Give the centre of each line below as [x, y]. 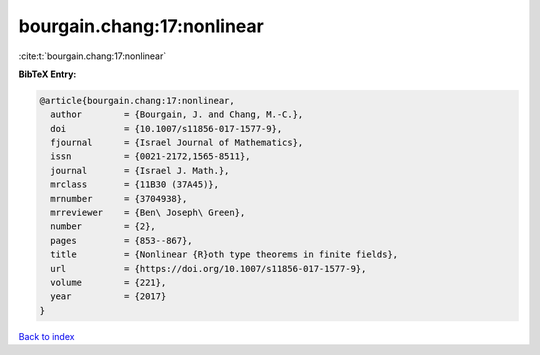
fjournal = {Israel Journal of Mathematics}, [177, 143]
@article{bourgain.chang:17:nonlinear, [137, 100]
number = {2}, [103, 226]
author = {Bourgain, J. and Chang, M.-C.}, [177, 114]
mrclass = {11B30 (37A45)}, [135, 184]
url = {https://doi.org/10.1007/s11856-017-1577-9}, [208, 268]
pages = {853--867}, [122, 240]
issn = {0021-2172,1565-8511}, [150, 156]
